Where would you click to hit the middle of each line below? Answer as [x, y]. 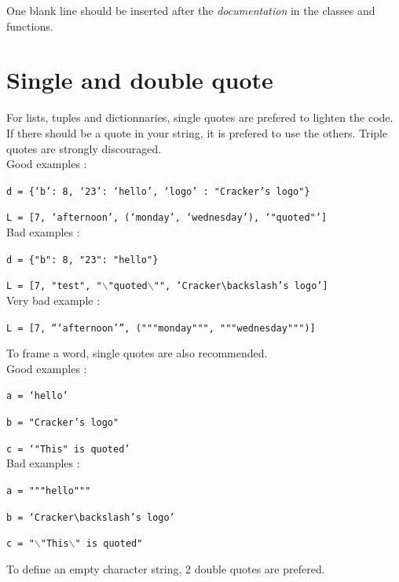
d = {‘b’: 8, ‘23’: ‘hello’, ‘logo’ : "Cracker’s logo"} [158, 191]
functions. [30, 26]
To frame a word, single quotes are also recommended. [137, 353]
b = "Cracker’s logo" [63, 423]
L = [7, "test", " [54, 286]
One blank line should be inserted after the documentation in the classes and [191, 10]
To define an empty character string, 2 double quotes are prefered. [166, 568]
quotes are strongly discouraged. [84, 148]
